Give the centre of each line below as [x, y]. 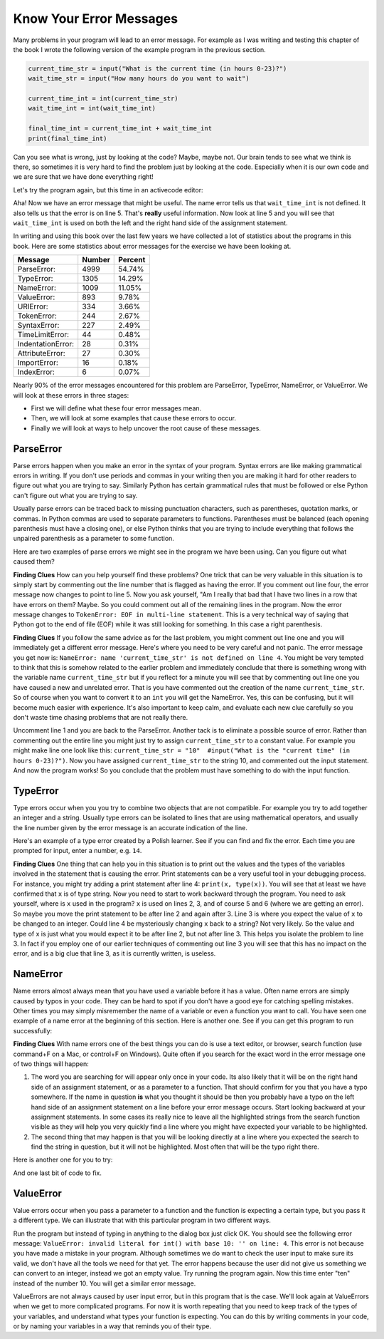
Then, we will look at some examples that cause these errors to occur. [134, 418]
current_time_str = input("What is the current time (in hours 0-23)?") [158, 68]
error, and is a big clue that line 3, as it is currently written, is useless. [114, 953]
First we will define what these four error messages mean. [116, 408]
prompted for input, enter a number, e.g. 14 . [78, 851]
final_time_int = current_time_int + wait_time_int [120, 129]
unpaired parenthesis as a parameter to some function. [94, 539]
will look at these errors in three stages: [71, 395]
